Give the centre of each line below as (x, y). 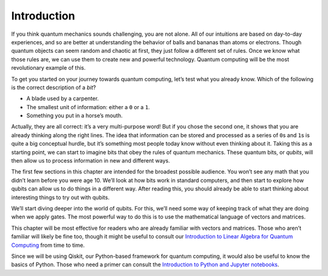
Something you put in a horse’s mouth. (74, 116)
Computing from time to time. (48, 245)
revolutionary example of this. (49, 68)
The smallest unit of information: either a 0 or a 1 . (88, 107)
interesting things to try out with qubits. (60, 197)
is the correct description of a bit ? (54, 87)
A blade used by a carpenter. (63, 99)
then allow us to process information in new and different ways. (91, 161)
